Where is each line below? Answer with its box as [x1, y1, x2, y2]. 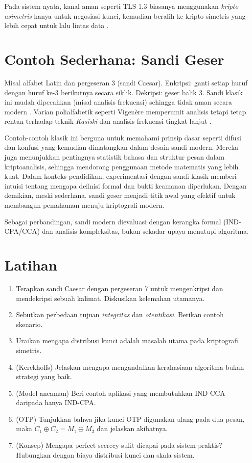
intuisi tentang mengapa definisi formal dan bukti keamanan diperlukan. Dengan [4, 180, 247, 191]
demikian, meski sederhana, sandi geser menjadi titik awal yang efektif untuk [4, 190, 236, 200]
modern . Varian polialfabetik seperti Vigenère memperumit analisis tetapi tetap [4, 106, 246, 116]
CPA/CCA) [4, 226, 40, 236]
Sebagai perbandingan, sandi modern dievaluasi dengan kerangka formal [4, 216, 221, 226]
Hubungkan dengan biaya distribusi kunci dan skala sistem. [16, 449, 195, 460]
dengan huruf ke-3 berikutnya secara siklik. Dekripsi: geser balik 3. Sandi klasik [4, 87, 243, 97]
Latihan [4, 255, 57, 274]
